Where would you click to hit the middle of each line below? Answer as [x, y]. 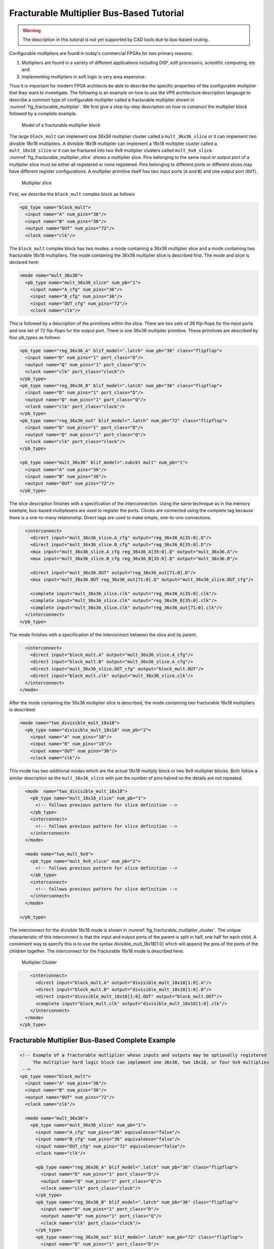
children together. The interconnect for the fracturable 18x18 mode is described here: [97, 951]
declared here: [24, 262]
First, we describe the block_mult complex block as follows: [72, 194]
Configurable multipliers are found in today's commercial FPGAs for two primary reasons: [101, 53]
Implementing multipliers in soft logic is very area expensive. [84, 76]
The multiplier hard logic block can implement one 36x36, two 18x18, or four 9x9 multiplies [151, 1062]
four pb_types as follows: [35, 337]
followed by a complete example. [43, 114]
